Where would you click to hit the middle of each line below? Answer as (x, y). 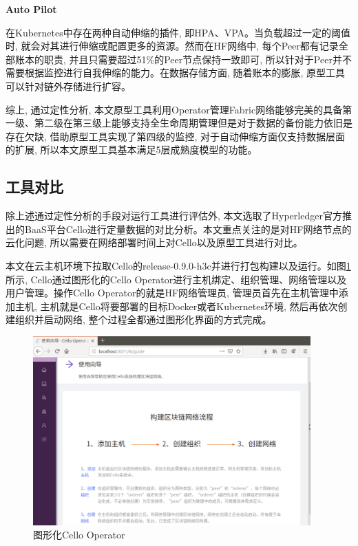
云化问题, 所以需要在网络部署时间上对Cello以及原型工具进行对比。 (154, 242)
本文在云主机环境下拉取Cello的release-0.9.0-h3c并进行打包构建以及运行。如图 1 (178, 265)
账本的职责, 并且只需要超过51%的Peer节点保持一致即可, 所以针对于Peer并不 (183, 59)
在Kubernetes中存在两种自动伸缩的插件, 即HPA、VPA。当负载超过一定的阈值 (178, 32)
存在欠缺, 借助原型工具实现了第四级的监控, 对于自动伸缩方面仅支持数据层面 (176, 136)
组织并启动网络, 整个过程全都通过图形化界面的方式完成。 (143, 319)
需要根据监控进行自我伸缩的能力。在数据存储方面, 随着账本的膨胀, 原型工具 (176, 73)
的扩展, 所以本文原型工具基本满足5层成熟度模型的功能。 (131, 150)
